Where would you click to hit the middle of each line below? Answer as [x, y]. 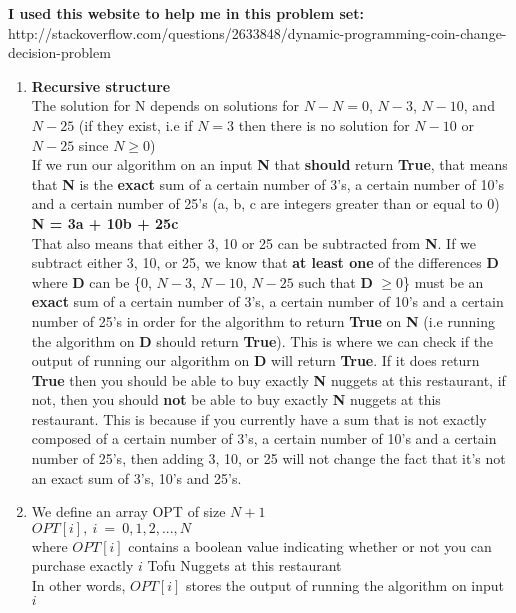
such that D [335, 281]
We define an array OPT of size [128, 511]
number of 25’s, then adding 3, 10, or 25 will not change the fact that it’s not [268, 458]
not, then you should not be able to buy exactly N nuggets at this [236, 399]
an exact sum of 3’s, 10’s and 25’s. [136, 477]
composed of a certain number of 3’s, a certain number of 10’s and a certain [264, 438]
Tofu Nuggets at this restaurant [244, 565]
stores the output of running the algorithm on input [345, 585]
